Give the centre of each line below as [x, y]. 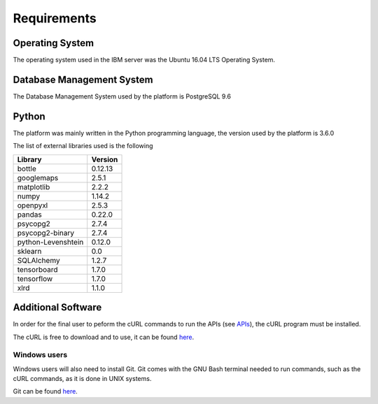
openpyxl [33, 205]
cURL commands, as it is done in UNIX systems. [82, 379]
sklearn [29, 251]
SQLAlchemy [38, 260]
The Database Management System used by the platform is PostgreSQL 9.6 [122, 96]
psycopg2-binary [46, 233]
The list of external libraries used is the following [83, 146]
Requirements [55, 18]
